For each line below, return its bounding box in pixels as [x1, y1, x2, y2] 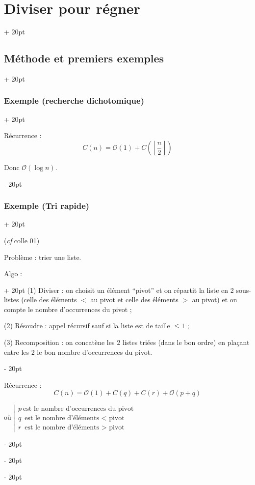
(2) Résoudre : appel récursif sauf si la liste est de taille [4, 320, 170, 331]
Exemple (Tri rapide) [4, 200, 90, 212]
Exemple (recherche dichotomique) [4, 94, 144, 107]
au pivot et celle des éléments [90, 294, 178, 305]
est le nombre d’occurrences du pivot [23, 405, 134, 412]
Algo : [4, 268, 22, 279]
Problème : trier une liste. [4, 252, 81, 262]
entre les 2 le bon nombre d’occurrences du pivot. [4, 346, 153, 357]
